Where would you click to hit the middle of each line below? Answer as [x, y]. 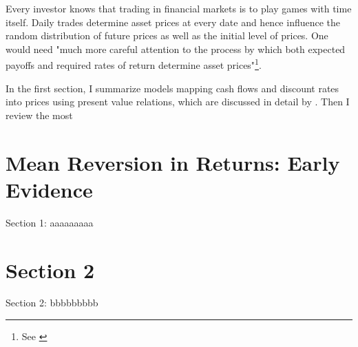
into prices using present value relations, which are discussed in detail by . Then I [178, 102]
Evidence [49, 189]
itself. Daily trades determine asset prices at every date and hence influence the [173, 22]
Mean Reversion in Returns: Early [173, 162]
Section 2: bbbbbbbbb [52, 303]
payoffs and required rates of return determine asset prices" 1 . [134, 64]
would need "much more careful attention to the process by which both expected [176, 49]
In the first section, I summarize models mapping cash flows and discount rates [172, 88]
